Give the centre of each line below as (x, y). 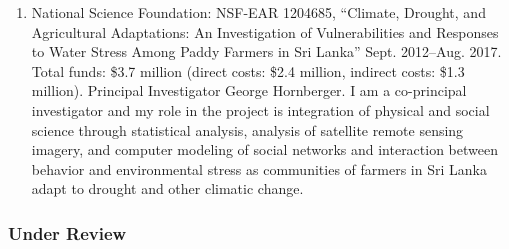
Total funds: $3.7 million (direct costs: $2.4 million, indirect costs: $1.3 (248, 70)
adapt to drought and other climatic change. (167, 188)
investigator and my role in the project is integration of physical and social (260, 109)
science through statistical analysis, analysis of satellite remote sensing (247, 129)
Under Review (67, 232)
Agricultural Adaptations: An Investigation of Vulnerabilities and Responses (265, 31)
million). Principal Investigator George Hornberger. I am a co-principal (249, 90)
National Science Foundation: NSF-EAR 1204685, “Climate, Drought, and (258, 12)
